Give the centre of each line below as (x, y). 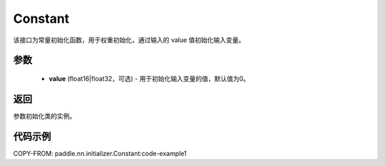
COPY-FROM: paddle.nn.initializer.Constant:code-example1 (100, 153)
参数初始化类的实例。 (45, 116)
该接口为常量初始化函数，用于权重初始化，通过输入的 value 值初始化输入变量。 (129, 40)
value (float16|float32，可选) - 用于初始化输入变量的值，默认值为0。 (149, 78)
